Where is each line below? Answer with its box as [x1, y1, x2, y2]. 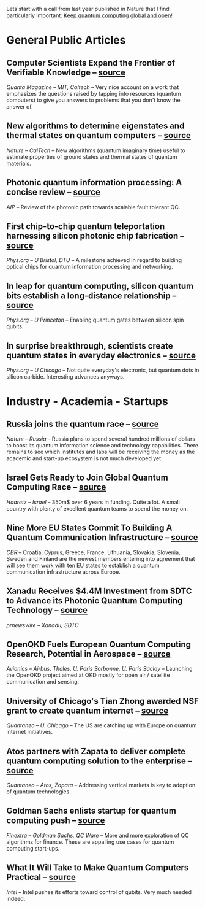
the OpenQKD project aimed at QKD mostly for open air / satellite [6, 671, 170, 679]
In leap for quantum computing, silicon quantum [6, 280, 194, 291]
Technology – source [6, 605, 88, 616]
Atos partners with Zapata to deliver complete [6, 746, 185, 757]
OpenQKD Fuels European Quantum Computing [6, 639, 192, 649]
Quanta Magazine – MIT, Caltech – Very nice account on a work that [6, 83, 179, 91]
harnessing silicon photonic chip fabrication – [6, 231, 185, 241]
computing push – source [6, 816, 105, 826]
